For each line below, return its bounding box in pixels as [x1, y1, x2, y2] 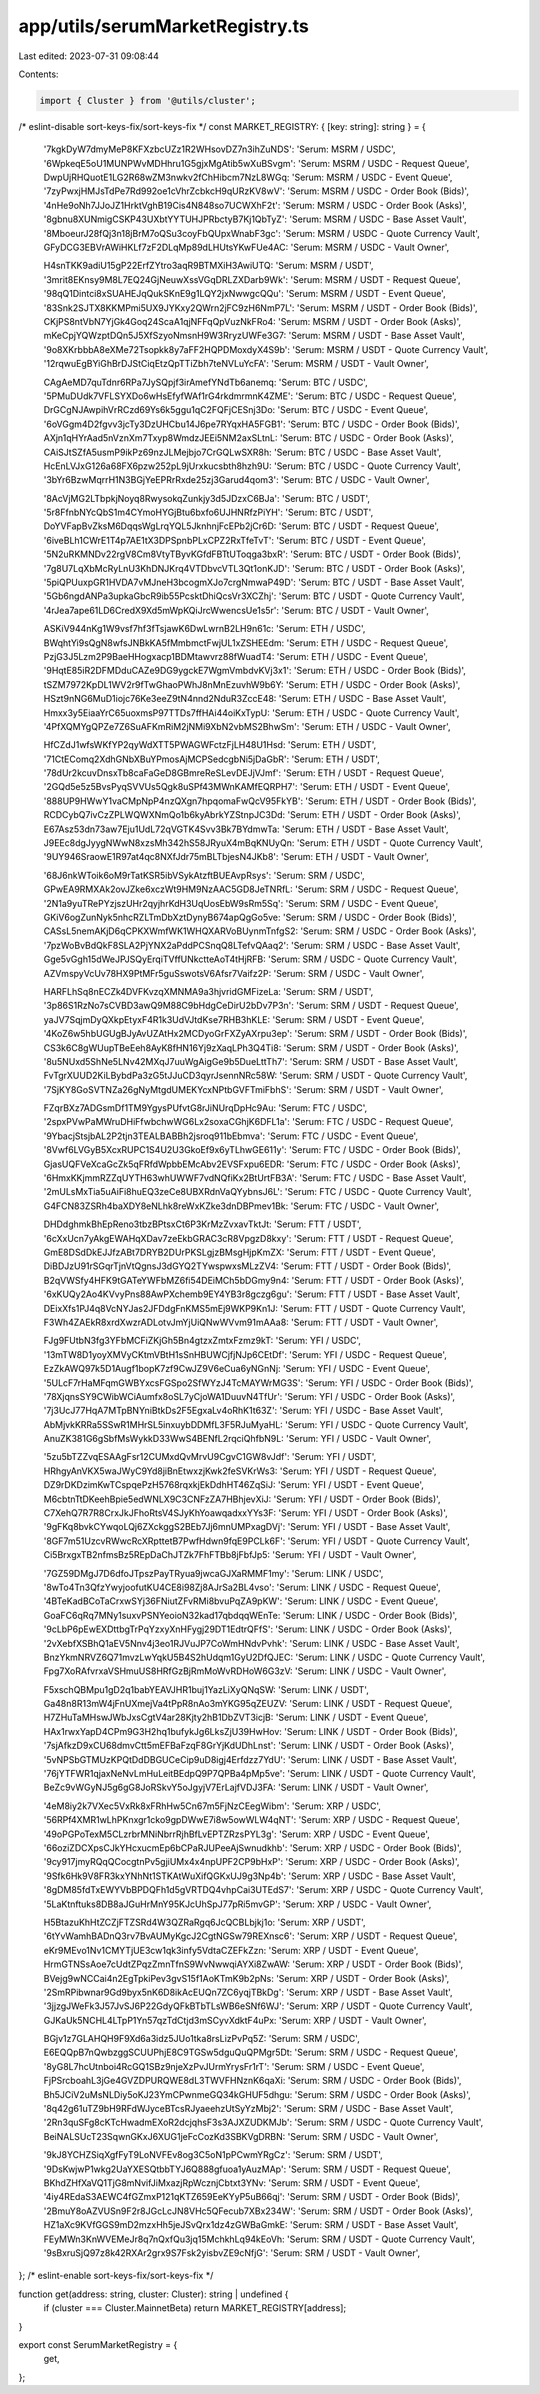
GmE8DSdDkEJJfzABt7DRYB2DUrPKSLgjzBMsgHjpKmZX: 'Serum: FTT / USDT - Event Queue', [43, 1246, 437, 1258]
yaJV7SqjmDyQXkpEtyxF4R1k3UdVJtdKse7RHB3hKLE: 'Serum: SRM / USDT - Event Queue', [43, 1013, 425, 1025]
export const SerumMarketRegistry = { [18, 2338, 178, 2350]
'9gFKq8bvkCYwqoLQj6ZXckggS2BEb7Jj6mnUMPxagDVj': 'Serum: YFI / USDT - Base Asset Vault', [43, 1521, 451, 1533]
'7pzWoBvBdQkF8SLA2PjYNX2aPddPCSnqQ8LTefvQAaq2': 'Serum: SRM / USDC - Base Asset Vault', [43, 939, 461, 951]
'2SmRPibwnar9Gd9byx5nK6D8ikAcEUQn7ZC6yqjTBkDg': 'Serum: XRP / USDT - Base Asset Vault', [43, 1986, 454, 1998]
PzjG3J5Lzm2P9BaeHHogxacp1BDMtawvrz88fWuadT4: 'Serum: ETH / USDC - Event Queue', [43, 650, 429, 662]
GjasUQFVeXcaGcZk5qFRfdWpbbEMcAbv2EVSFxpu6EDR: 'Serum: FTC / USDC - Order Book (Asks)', [43, 1158, 461, 1170]
